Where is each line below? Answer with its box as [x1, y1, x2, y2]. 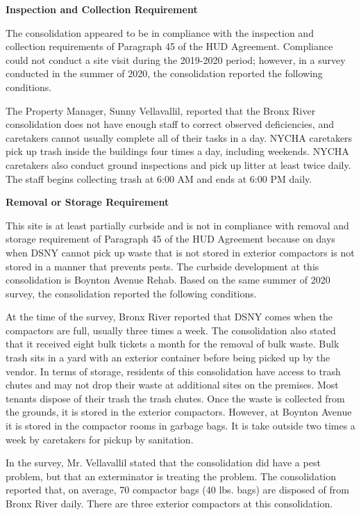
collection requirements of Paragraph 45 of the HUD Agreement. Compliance [6, 39, 333, 54]
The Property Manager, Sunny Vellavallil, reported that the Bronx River [6, 103, 316, 117]
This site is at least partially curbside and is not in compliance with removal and [6, 218, 349, 232]
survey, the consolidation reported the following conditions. [6, 286, 257, 300]
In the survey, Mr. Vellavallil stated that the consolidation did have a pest [6, 455, 321, 470]
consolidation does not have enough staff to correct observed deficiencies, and [6, 117, 334, 131]
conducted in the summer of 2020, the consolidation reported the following [6, 66, 323, 81]
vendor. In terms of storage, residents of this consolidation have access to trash [6, 363, 341, 378]
